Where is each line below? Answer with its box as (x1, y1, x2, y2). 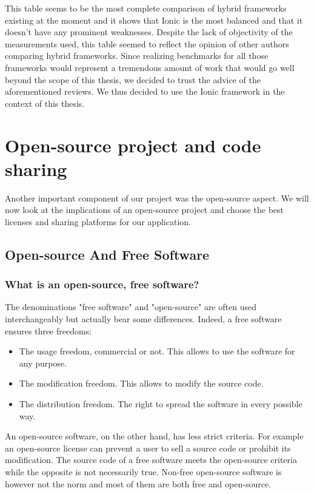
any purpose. (19, 356, 67, 369)
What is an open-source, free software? (5, 277, 199, 292)
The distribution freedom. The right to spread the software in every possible (19, 398, 302, 410)
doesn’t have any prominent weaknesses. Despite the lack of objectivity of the (5, 25, 293, 38)
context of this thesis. (5, 96, 85, 109)
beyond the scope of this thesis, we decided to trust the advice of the (5, 73, 261, 86)
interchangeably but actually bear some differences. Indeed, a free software (5, 313, 282, 325)
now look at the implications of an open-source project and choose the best (5, 203, 284, 216)
